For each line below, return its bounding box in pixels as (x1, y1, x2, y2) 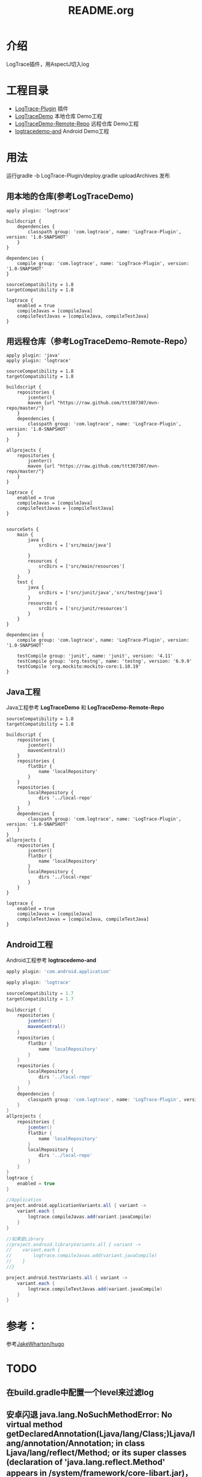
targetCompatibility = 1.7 (6, 996, 74, 1002)
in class (115, 1438, 145, 1449)
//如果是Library (6, 1236, 44, 1242)
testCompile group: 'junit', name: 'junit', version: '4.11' (17, 653, 173, 659)
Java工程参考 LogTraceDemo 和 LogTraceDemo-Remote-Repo (6, 704, 164, 711)
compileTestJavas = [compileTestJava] (17, 506, 114, 512)
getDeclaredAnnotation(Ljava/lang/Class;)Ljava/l (6, 1429, 195, 1439)
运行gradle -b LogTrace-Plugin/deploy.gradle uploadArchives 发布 (6, 172, 170, 179)
